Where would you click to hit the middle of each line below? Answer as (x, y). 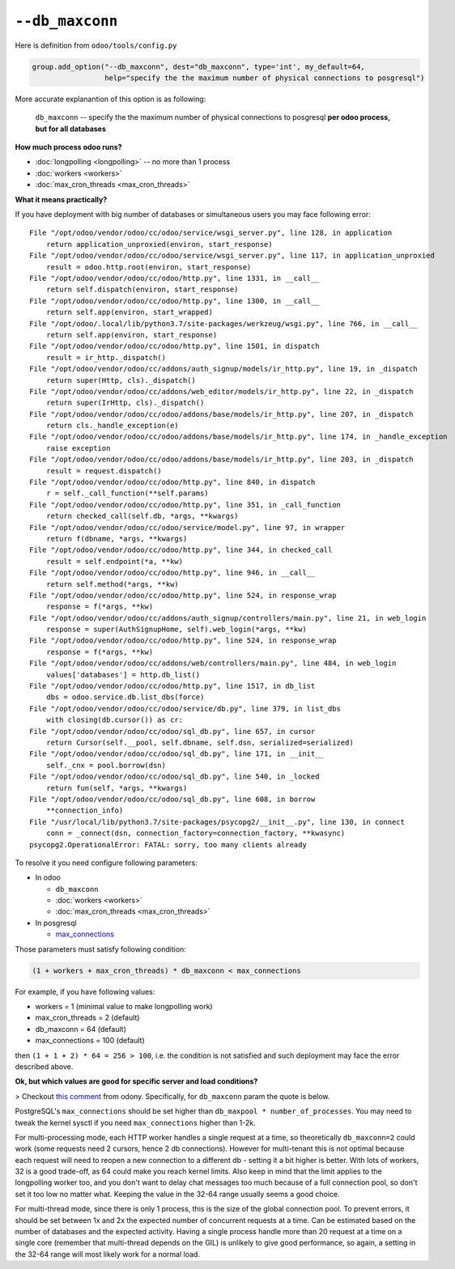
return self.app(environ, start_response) (132, 335)
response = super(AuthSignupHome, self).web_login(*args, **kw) (176, 630)
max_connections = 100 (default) (90, 1041)
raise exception (78, 448)
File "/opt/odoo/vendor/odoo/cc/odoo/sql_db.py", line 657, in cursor (172, 731)
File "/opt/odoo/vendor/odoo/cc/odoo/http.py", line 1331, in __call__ (174, 278)
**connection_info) (85, 811)
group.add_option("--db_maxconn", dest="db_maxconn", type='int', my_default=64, (199, 66)
